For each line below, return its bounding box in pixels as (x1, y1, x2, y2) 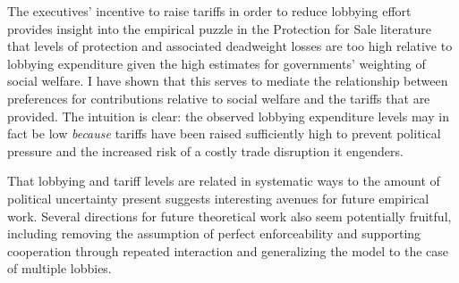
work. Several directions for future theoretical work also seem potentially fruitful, (7, 206, 452, 225)
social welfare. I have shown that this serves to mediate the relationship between (7, 71, 448, 90)
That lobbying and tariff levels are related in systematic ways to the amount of (7, 171, 440, 190)
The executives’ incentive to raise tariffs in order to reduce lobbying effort (7, 2, 412, 20)
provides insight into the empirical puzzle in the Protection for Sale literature (7, 19, 431, 37)
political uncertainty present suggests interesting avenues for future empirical (7, 188, 429, 207)
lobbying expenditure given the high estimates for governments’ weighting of (7, 54, 426, 72)
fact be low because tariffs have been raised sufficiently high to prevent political (7, 124, 441, 143)
